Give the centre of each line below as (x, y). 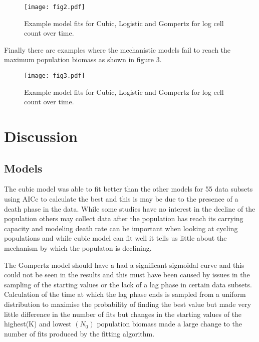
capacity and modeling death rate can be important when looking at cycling (121, 228)
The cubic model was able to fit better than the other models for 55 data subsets (128, 189)
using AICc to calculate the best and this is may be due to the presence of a (121, 199)
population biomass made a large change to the (169, 324)
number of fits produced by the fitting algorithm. (79, 333)
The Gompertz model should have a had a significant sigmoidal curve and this (124, 265)
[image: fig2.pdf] (55, 7)
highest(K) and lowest (38, 324)
